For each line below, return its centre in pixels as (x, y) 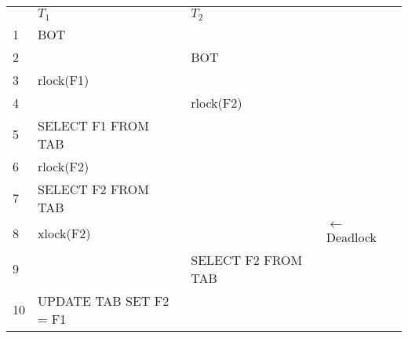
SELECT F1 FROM (93, 125)
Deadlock (352, 237)
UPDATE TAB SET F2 (104, 300)
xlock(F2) (64, 233)
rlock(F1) (64, 79)
